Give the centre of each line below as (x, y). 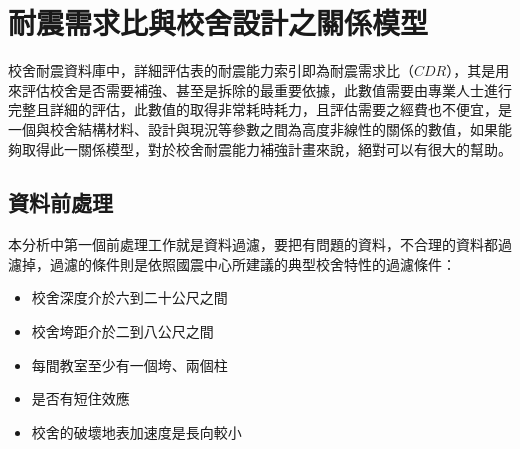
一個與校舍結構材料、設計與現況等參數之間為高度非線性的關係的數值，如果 (253, 128)
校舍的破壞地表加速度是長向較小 (136, 431)
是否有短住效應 (80, 398)
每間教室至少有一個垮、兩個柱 (129, 364)
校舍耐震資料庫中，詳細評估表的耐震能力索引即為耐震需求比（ (211, 70)
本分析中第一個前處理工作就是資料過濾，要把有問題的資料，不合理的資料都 (253, 244)
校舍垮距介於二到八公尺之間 (122, 331)
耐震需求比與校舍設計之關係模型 (218, 22)
